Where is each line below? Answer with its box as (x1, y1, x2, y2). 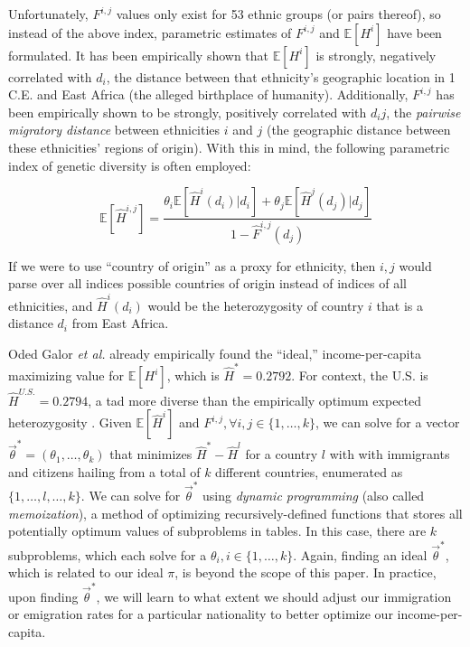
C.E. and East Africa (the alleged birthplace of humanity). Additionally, (8, 85, 409, 104)
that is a (376, 295, 424, 314)
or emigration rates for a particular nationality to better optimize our (8, 605, 393, 624)
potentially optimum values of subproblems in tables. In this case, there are (8, 521, 427, 540)
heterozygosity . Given (8, 413, 132, 432)
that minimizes (109, 445, 193, 464)
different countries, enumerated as (215, 462, 403, 481)
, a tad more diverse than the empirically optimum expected (88, 390, 422, 409)
